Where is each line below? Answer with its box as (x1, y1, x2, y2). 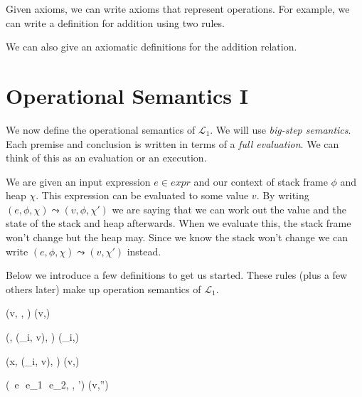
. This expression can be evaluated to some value (36, 188, 249, 203)
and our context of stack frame (193, 174, 328, 189)
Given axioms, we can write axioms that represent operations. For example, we (6, 1, 350, 16)
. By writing (256, 188, 309, 203)
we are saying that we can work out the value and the (112, 201, 346, 216)
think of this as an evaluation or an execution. (6, 150, 207, 165)
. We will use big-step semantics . (210, 122, 351, 137)
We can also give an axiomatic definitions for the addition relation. (6, 39, 297, 54)
